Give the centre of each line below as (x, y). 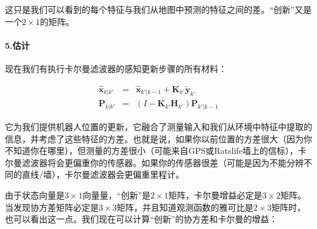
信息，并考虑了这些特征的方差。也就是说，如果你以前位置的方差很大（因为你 (158, 138)
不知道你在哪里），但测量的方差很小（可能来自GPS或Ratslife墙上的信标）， (151, 151)
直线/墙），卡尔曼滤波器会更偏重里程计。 (103, 174)
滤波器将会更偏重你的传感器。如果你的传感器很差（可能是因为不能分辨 (162, 162)
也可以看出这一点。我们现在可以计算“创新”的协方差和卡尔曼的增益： (141, 219)
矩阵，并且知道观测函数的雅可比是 (185, 207)
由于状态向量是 (35, 195)
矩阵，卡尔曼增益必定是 (215, 195)
